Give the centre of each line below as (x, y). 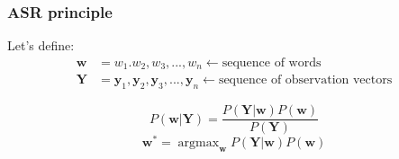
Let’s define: (41, 45)
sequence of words (272, 62)
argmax (199, 143)
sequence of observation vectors (305, 80)
